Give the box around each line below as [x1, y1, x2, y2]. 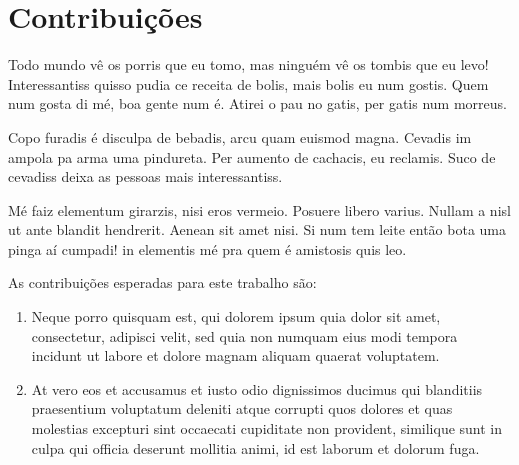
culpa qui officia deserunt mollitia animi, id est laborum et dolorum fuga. [31, 437, 480, 458]
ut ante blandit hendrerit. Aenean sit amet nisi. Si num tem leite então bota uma [8, 219, 507, 240]
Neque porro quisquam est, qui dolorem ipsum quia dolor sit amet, [31, 306, 441, 327]
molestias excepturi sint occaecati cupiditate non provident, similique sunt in [31, 418, 503, 439]
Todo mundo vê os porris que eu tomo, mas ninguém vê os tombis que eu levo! [8, 54, 489, 75]
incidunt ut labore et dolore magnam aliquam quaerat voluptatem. [31, 345, 440, 366]
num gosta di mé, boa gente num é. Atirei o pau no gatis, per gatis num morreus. [8, 93, 507, 114]
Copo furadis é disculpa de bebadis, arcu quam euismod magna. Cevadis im [8, 126, 472, 147]
